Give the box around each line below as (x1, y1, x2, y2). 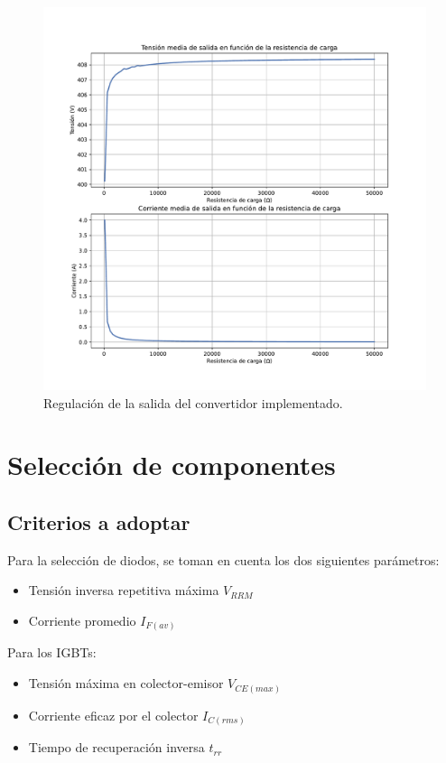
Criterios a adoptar (7, 507, 190, 535)
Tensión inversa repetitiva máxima (28, 581, 219, 600)
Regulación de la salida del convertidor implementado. (43, 393, 343, 412)
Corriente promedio (28, 610, 136, 629)
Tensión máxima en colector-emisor (28, 674, 224, 693)
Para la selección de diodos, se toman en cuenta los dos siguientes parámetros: (7, 550, 440, 569)
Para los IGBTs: (7, 643, 97, 662)
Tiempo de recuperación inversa (28, 738, 205, 757)
